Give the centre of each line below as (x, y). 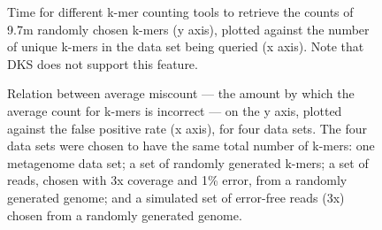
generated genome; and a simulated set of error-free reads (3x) (176, 197)
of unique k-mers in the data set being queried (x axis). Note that (186, 46)
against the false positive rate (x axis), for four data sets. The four (187, 128)
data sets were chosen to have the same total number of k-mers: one (191, 146)
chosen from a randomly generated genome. (125, 215)
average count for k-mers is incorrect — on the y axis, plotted (175, 110)
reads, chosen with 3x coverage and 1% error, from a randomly (177, 180)
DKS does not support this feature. (103, 63)
